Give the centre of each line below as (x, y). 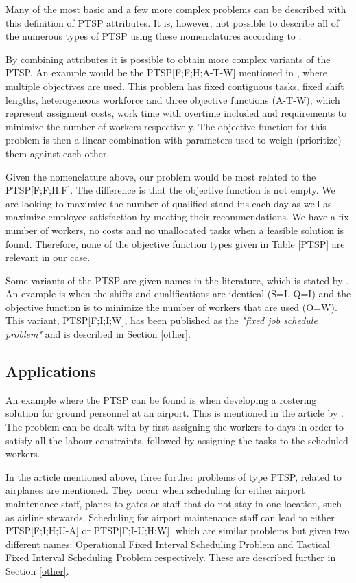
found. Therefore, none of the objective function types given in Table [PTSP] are (175, 243)
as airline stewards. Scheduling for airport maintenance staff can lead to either (170, 517)
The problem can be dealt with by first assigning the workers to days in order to (175, 427)
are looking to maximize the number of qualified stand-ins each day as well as (169, 203)
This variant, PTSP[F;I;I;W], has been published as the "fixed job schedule (162, 320)
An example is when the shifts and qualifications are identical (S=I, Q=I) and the (178, 294)
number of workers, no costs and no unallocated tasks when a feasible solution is (175, 230)
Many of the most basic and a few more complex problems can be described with (176, 9)
